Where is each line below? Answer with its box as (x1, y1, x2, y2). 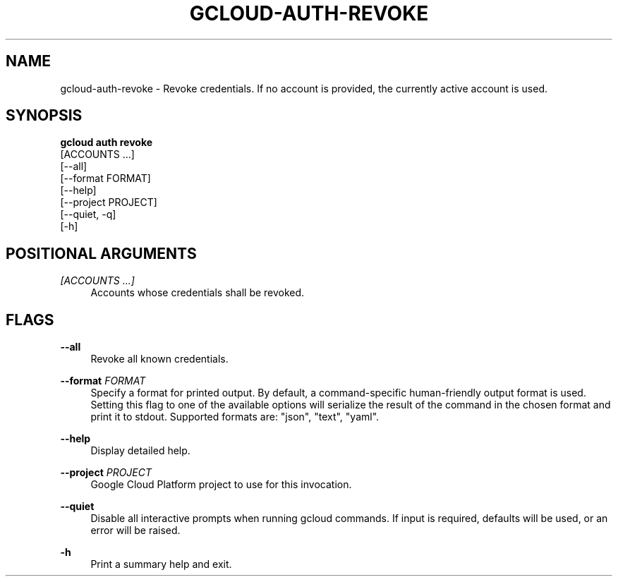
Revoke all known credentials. (90, 353, 229, 365)
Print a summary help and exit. (90, 558, 232, 571)
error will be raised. (90, 524, 181, 537)
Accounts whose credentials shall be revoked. (90, 286, 305, 299)
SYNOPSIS (6, 107, 83, 125)
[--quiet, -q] (60, 208, 116, 221)
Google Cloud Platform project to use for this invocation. (90, 478, 352, 491)
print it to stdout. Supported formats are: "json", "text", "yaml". (90, 411, 380, 423)
